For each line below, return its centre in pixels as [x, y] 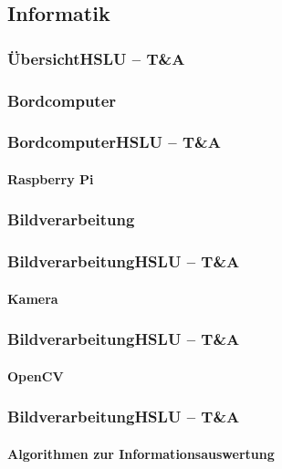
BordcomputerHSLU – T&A [114, 142]
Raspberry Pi [51, 178]
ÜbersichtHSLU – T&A [96, 58]
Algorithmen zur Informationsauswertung [141, 453]
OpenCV [36, 375]
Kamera [33, 298]
